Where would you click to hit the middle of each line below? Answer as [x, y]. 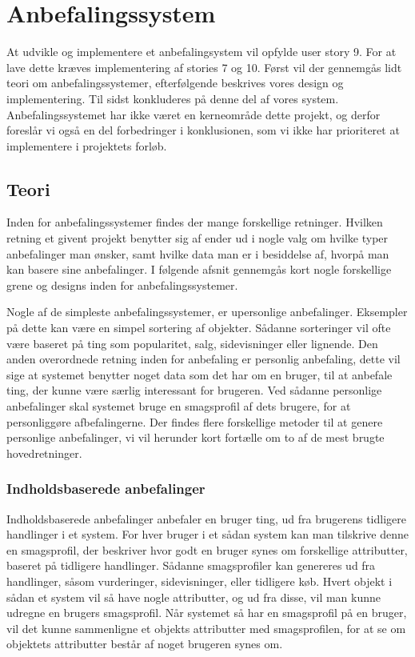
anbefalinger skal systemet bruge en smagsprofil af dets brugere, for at [179, 406]
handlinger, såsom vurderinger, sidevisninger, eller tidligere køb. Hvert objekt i [200, 581]
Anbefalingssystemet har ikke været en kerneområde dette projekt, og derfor [194, 114]
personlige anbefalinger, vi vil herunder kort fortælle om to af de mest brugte [196, 437]
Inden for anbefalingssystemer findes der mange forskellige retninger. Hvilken [195, 222]
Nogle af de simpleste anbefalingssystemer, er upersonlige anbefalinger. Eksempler [207, 312]
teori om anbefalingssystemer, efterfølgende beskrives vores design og [175, 83]
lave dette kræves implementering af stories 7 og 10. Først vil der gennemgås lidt [204, 67]
